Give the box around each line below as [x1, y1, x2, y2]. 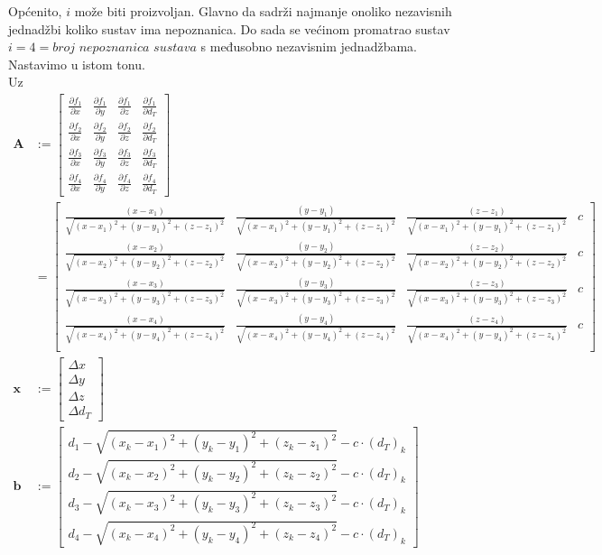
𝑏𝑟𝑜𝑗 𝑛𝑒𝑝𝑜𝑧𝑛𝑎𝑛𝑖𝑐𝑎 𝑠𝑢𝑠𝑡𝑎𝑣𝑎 [52, 42, 197, 55]
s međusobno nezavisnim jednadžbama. [200, 37, 417, 56]
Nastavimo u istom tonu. [8, 54, 145, 73]
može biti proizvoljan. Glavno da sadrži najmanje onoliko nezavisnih [74, 2, 452, 20]
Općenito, [8, 2, 62, 20]
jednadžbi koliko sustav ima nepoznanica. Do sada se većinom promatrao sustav [8, 19, 450, 38]
